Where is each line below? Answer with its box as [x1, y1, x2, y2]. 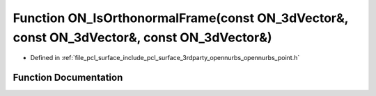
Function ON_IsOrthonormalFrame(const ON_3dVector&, [13, 10, 349, 26]
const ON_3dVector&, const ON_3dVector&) [13, 30, 272, 45]
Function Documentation [13, 72, 123, 84]
